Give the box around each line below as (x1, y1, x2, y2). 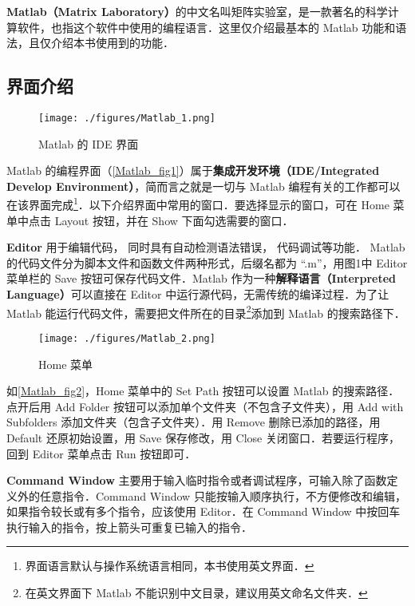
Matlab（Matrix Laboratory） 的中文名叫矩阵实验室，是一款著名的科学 (6, 3, 388, 19)
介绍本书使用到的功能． (50, 34, 174, 51)
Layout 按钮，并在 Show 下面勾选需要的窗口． (54, 212, 294, 228)
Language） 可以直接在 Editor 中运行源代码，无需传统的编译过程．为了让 (6, 286, 389, 303)
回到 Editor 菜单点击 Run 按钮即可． (6, 445, 196, 461)
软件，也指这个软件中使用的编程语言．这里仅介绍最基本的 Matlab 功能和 (17, 18, 396, 35)
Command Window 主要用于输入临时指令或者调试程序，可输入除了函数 (6, 472, 387, 489)
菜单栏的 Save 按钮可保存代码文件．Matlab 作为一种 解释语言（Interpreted (6, 270, 396, 287)
